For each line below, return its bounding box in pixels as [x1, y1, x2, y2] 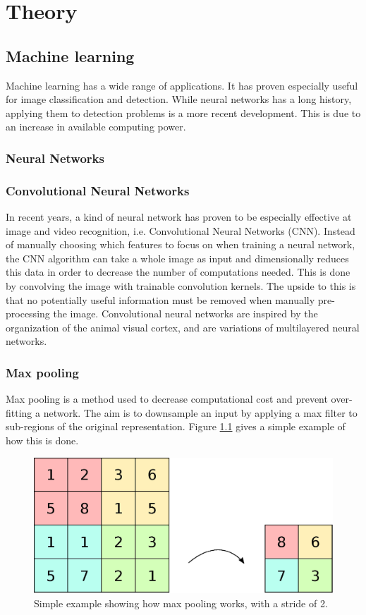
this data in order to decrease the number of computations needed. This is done [6, 264, 350, 279]
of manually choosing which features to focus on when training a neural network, [6, 237, 355, 252]
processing [6, 306, 50, 321]
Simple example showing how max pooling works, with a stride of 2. [34, 595, 328, 610]
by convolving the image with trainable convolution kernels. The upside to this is [6, 278, 356, 293]
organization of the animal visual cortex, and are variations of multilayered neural [6, 319, 360, 334]
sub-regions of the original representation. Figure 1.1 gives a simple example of [6, 419, 346, 434]
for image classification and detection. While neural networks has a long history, [6, 92, 352, 106]
